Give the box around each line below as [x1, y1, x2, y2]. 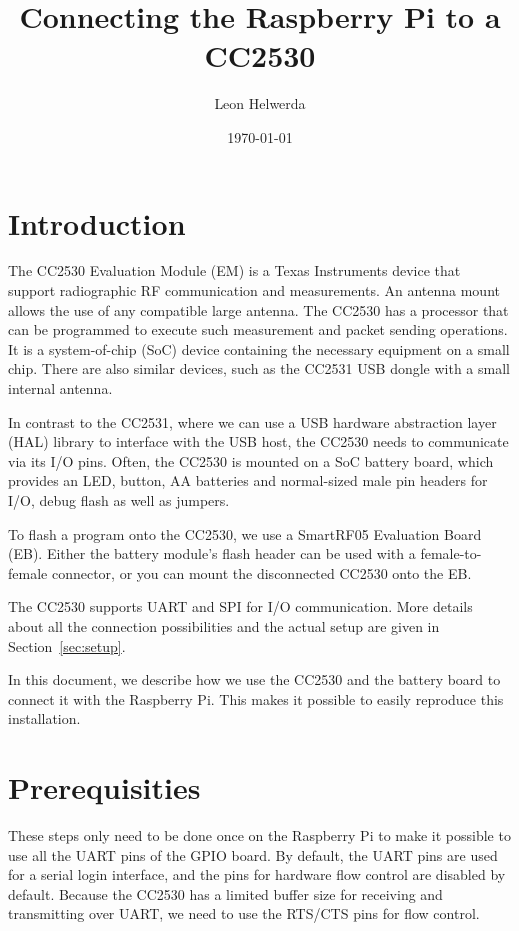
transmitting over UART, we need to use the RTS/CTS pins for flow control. [8, 903, 480, 924]
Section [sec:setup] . [8, 635, 126, 656]
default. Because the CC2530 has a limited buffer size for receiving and [8, 883, 443, 904]
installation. [8, 708, 81, 729]
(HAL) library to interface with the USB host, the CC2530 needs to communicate [8, 431, 509, 452]
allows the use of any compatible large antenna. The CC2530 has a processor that [8, 299, 509, 320]
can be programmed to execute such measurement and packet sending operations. [8, 319, 508, 340]
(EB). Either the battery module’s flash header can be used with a [8, 543, 416, 564]
